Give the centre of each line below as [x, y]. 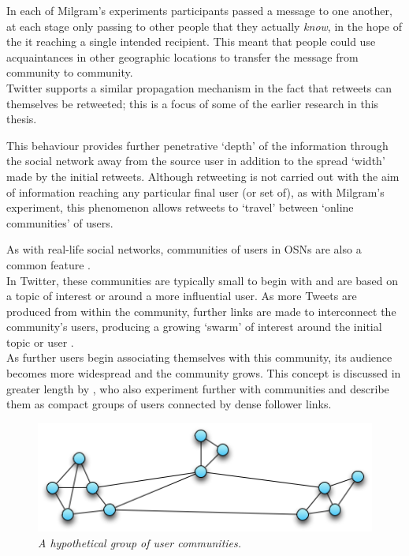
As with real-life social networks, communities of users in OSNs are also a [184, 249]
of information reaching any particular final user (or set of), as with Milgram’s [195, 192]
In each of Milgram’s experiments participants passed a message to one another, [199, 10]
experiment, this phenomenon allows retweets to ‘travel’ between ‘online [180, 207]
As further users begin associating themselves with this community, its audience [199, 357]
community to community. [70, 72]
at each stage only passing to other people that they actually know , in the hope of [204, 26]
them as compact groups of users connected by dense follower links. [169, 404]
